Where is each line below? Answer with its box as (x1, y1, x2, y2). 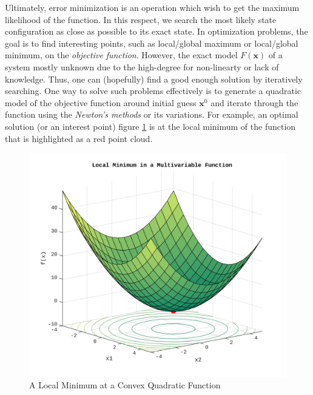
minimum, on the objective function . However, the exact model (5, 49, 238, 61)
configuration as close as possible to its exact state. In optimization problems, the (5, 25, 308, 38)
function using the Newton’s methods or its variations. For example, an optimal (5, 108, 298, 121)
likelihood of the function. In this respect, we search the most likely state (5, 13, 277, 25)
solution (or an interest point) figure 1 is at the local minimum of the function (5, 120, 296, 132)
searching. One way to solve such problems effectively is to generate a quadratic (5, 84, 301, 97)
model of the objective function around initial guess (5, 96, 197, 109)
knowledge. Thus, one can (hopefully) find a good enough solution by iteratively (5, 72, 303, 85)
